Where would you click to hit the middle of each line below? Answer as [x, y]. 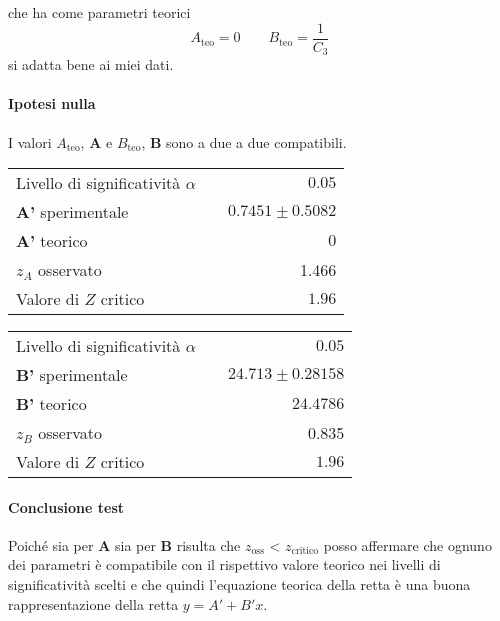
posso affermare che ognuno [407, 544]
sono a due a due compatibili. [256, 141]
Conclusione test [66, 506]
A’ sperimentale [72, 212]
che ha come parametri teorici [99, 12]
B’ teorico [51, 404]
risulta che [208, 544]
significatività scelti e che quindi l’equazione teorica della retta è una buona [239, 584]
